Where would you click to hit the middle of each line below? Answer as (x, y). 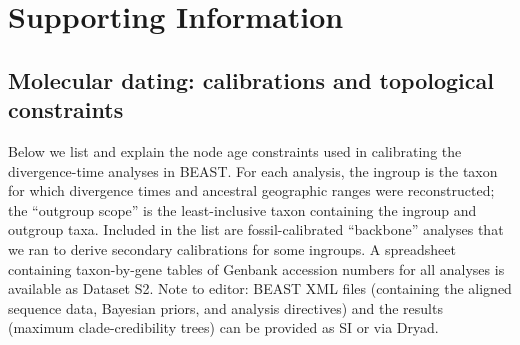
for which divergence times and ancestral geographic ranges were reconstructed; (251, 190)
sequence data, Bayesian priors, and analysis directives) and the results (225, 307)
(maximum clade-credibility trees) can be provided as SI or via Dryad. (223, 327)
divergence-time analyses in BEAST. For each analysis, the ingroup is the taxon (253, 170)
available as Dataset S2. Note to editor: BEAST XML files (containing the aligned (260, 288)
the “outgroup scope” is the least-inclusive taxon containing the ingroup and (242, 209)
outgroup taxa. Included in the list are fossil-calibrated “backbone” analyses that (256, 229)
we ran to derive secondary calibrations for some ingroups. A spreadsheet (232, 248)
